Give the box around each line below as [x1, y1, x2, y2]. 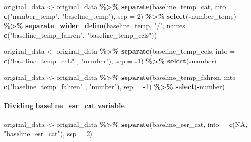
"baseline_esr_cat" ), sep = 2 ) [4, 128, 92, 139]
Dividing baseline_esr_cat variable [4, 100, 125, 110]
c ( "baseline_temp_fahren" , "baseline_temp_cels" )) [4, 30, 157, 40]
